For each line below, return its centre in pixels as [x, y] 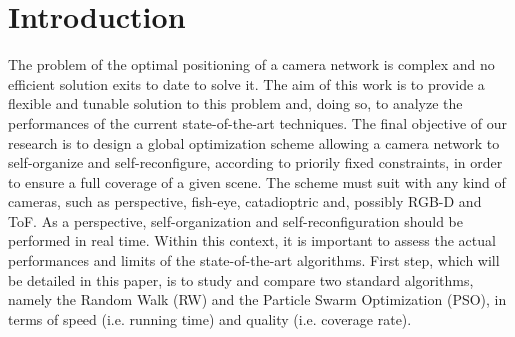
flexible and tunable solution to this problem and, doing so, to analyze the [235, 103]
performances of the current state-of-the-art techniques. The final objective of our [258, 122]
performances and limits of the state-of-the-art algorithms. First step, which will [254, 260]
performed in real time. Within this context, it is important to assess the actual [252, 240]
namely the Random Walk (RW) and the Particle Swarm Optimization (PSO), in [257, 299]
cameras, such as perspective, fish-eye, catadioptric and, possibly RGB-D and [245, 201]
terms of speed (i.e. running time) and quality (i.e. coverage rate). [210, 318]
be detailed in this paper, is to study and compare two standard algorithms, [241, 279]
